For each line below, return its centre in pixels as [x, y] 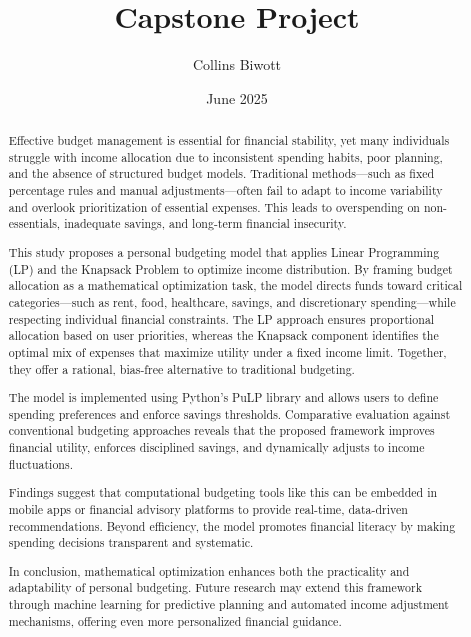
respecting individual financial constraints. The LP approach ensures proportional [221, 318]
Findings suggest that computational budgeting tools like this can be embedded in [223, 492]
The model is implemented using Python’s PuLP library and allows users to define [223, 397]
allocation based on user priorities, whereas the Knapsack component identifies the [223, 335]
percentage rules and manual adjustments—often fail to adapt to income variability [225, 190]
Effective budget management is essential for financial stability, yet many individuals [229, 140]
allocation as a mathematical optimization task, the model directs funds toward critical [235, 285]
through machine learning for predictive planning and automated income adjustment [228, 604]
